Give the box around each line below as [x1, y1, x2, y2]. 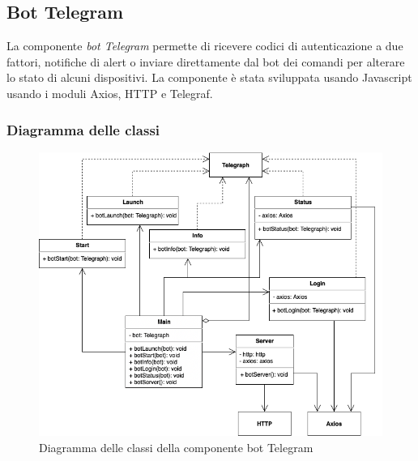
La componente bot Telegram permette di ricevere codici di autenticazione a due [6, 37, 403, 54]
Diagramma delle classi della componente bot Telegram [39, 438, 313, 455]
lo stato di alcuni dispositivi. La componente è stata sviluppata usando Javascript [6, 69, 412, 86]
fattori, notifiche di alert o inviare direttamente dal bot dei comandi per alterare [6, 53, 405, 70]
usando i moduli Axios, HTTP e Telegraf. [6, 84, 213, 101]
